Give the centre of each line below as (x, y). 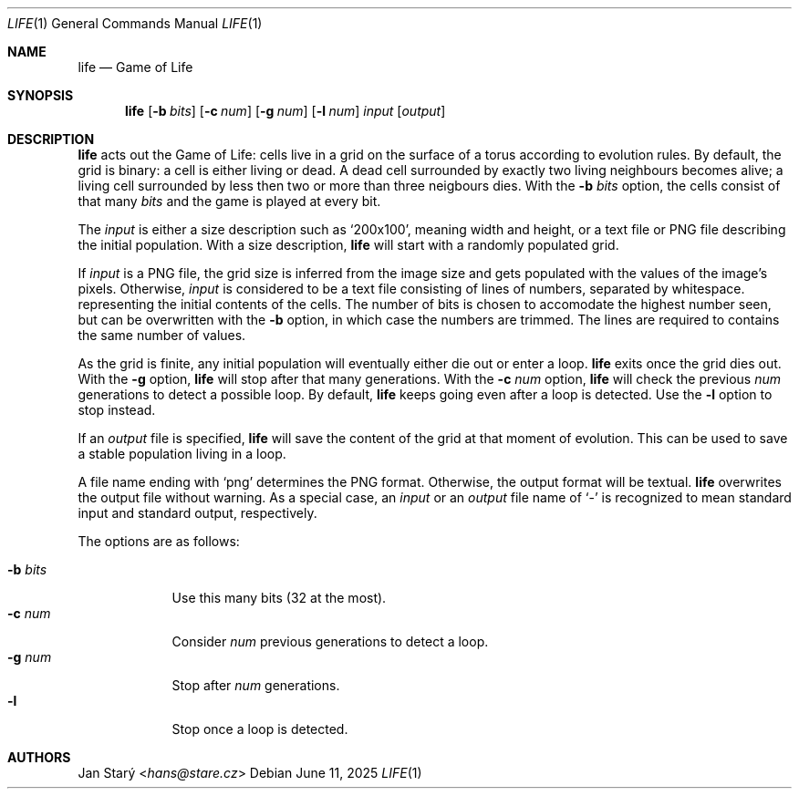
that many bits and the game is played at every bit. (229, 201)
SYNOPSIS (41, 95)
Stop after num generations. (256, 685)
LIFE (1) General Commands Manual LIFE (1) (135, 23)
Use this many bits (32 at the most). (279, 598)
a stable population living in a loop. (182, 454)
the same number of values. (162, 335)
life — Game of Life (135, 67)
